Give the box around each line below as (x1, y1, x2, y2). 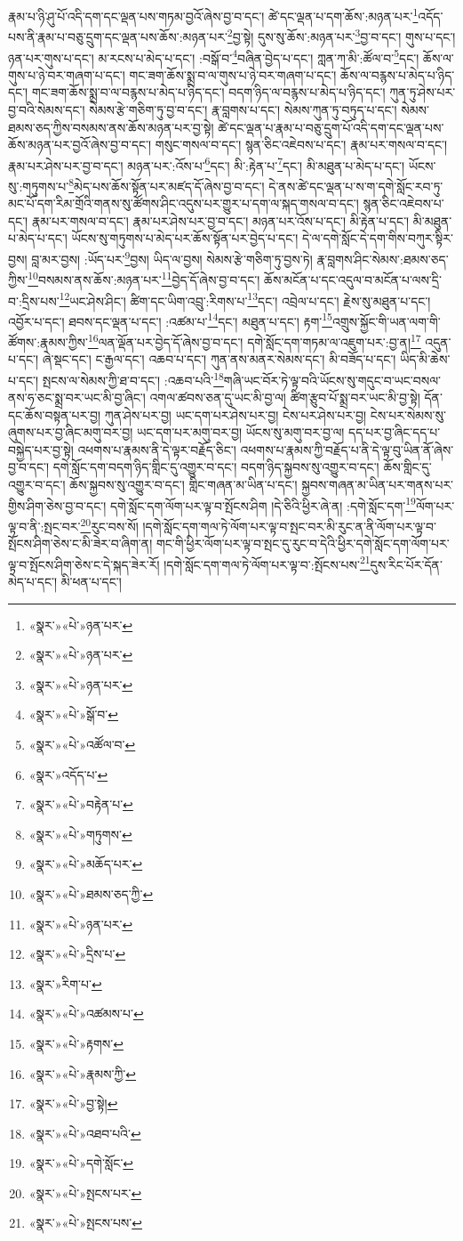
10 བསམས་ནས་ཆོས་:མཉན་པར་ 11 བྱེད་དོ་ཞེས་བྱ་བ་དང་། (28, 268, 260, 288)
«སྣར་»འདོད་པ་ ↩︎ (28, 765, 108, 783)
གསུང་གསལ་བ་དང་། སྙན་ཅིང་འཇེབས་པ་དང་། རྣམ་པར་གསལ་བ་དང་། (155, 135, 448, 154)
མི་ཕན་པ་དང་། (60, 572, 122, 590)
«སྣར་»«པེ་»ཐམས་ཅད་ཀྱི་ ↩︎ (28, 884, 154, 903)
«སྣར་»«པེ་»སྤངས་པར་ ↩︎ (28, 1183, 142, 1202)
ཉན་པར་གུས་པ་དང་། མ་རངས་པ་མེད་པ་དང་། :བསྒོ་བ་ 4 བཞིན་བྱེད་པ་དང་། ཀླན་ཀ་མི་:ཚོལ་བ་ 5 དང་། (8, 45, 419, 67)
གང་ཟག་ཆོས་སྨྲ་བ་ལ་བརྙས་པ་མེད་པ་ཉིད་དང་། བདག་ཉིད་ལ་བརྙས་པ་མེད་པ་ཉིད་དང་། (31, 83, 386, 101)
